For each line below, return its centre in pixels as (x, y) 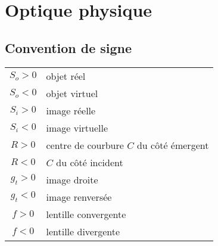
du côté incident (90, 162)
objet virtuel (72, 93)
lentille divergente (83, 231)
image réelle (71, 110)
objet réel (66, 76)
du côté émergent (173, 145)
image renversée (79, 197)
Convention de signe (68, 47)
